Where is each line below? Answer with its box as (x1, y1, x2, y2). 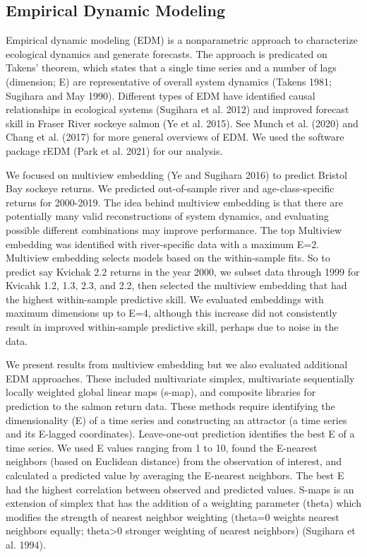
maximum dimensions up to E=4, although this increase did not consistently (6, 305, 337, 320)
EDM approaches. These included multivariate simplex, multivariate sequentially (6, 370, 355, 385)
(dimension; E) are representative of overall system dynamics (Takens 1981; (6, 74, 332, 88)
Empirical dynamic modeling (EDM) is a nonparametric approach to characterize (6, 33, 358, 47)
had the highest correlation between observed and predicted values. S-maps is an (6, 481, 354, 496)
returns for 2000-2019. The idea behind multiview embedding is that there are (6, 194, 343, 209)
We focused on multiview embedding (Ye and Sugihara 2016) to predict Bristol (6, 167, 347, 182)
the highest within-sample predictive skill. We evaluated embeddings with (6, 291, 324, 306)
